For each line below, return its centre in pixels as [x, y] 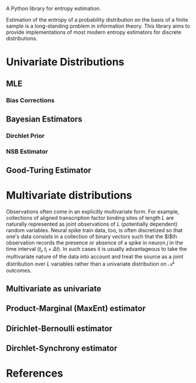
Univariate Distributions [65, 62]
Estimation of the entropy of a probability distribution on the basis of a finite [97, 20]
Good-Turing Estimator [49, 170]
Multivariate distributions [69, 196]
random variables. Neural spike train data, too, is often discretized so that [94, 230]
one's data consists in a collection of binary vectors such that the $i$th [92, 237]
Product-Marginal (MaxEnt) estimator [76, 308]
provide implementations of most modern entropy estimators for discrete [94, 32]
